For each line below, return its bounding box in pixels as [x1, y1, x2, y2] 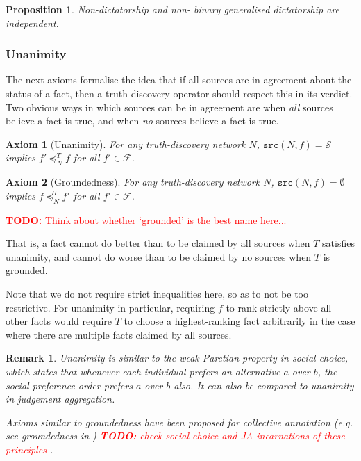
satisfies [322, 236, 355, 250]
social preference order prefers [6, 378, 133, 392]
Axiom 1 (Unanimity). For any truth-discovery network [6, 136, 246, 151]
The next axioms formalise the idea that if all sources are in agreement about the [6, 72, 352, 87]
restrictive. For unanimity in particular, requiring [6, 300, 215, 314]
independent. [6, 15, 59, 30]
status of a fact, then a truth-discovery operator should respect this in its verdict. [6, 86, 353, 100]
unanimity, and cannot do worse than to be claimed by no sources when [6, 249, 312, 264]
